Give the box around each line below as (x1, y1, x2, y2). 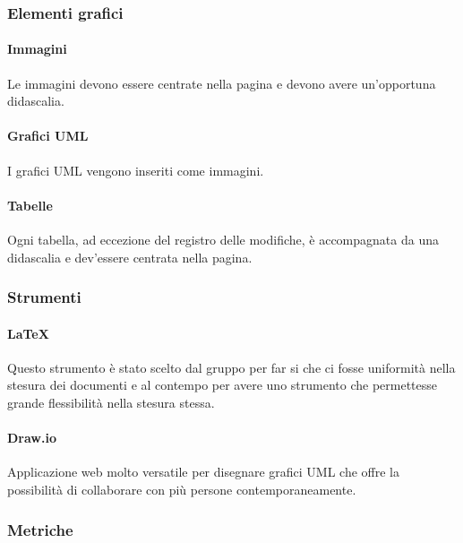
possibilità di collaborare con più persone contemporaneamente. (7, 480, 356, 499)
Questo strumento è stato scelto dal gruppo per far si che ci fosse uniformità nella (7, 358, 456, 376)
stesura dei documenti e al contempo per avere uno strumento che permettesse (7, 375, 438, 394)
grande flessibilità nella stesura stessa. (7, 393, 215, 412)
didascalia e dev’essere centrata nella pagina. (7, 247, 253, 266)
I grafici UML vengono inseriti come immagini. (7, 160, 264, 179)
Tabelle (7, 195, 53, 214)
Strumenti (7, 286, 81, 308)
